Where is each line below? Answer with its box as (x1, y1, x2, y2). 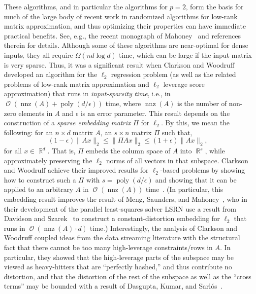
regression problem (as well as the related (111, 69, 236, 79)
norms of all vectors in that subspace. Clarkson (106, 155, 248, 165)
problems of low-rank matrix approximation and (4, 78, 150, 89)
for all (4, 146, 22, 156)
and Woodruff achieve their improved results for (4, 165, 149, 175)
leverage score (163, 78, 205, 89)
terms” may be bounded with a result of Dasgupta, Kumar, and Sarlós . (4, 281, 223, 291)
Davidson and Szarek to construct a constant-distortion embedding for (4, 213, 220, 223)
